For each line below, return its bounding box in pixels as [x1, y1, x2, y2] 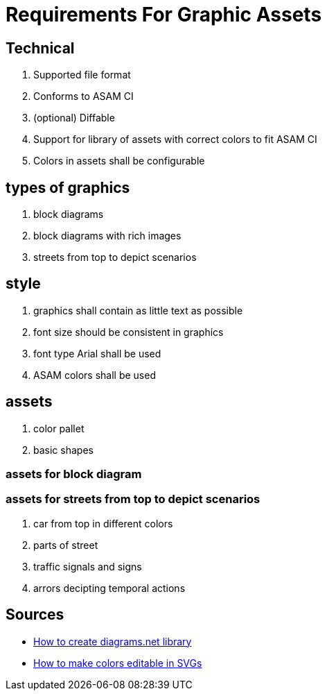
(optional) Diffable [33, 112, 115, 124]
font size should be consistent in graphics [33, 325, 224, 338]
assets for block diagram [6, 467, 142, 482]
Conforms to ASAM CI [33, 90, 134, 103]
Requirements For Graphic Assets [6, 3, 322, 26]
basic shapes [33, 443, 94, 456]
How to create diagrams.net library [33, 635, 192, 647]
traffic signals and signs [33, 560, 142, 572]
